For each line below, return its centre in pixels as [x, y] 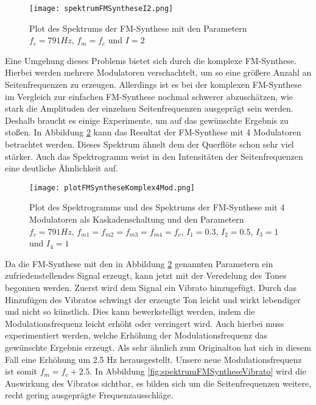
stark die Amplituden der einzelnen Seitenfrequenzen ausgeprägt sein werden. [149, 108]
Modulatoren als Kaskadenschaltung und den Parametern [137, 219]
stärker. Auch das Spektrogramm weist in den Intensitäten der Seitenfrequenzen [154, 156]
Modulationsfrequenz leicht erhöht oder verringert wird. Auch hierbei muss [145, 323]
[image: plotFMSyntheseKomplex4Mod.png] [112, 188]
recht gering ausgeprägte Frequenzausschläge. [89, 395]
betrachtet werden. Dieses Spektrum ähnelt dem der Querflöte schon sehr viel [149, 144]
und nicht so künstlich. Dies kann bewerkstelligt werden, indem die [130, 311]
